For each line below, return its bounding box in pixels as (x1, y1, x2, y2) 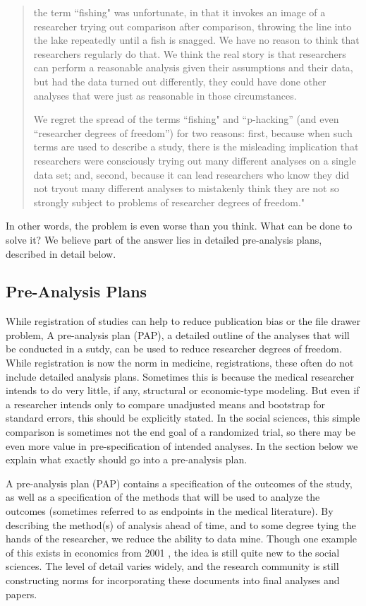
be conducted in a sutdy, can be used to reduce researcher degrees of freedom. (6, 341, 342, 356)
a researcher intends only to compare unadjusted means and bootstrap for (6, 396, 325, 411)
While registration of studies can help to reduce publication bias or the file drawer (6, 314, 361, 328)
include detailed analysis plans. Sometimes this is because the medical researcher (6, 369, 355, 384)
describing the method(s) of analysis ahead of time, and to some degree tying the (6, 517, 356, 532)
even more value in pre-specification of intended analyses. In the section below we (6, 438, 358, 453)
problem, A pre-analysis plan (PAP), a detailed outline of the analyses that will (6, 327, 350, 342)
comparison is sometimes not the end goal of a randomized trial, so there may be (6, 424, 355, 439)
